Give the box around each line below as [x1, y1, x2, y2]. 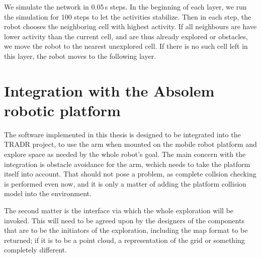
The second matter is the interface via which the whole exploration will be [4, 205, 234, 216]
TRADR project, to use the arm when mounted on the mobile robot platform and [4, 139, 257, 149]
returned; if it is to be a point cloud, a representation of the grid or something [4, 234, 245, 245]
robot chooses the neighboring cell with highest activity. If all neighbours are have [4, 21, 257, 32]
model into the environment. [4, 188, 92, 199]
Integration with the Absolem [4, 80, 215, 101]
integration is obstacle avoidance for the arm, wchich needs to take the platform [4, 158, 250, 169]
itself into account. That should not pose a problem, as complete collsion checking [4, 168, 256, 179]
